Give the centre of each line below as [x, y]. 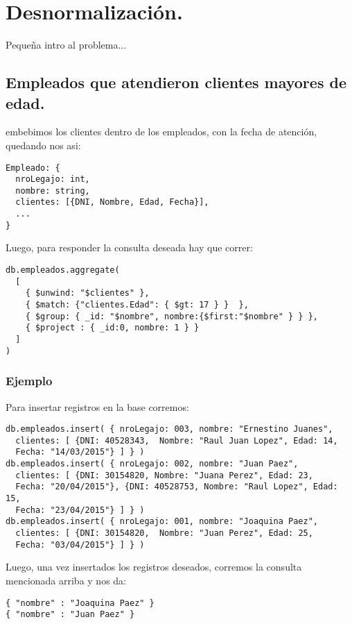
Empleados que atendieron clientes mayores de [176, 82]
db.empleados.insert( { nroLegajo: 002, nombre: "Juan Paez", [152, 464]
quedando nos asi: [43, 145]
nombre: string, [53, 191]
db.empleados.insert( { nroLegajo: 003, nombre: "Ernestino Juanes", [169, 429]
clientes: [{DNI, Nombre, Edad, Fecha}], [112, 202]
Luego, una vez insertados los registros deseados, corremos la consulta [154, 567]
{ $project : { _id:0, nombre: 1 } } [112, 328]
